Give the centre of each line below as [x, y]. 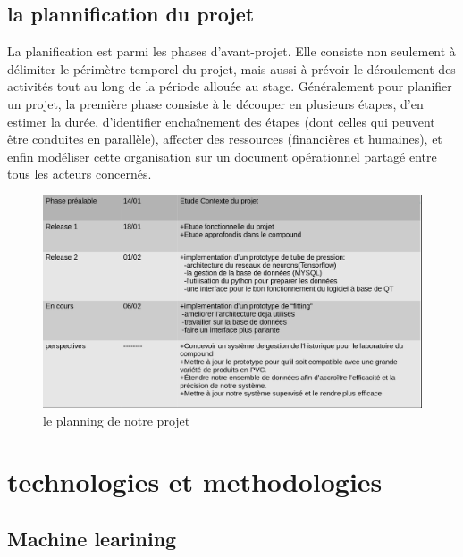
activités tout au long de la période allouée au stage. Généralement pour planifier [230, 86]
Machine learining [92, 538]
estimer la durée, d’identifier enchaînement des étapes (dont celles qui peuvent [221, 121]
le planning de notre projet [117, 420]
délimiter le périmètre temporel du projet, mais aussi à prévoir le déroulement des [231, 68]
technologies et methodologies [195, 482]
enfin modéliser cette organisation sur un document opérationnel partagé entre [222, 156]
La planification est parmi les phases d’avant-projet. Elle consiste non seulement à [231, 51]
